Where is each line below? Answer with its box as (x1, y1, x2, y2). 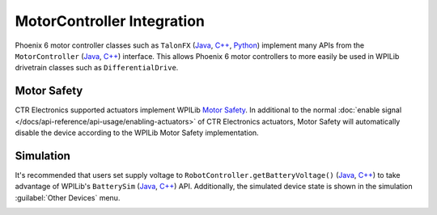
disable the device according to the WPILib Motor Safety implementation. (15, 128, 259, 137)
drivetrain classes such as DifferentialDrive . (15, 63, 179, 73)
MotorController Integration (15, 12, 206, 30)
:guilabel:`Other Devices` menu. (15, 192, 121, 202)
